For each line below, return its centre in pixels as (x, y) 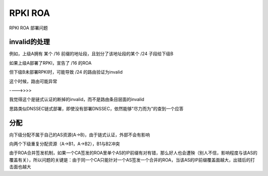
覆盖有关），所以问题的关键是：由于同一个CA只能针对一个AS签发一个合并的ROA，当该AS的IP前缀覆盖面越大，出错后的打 (132, 160)
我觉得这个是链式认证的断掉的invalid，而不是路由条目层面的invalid (77, 99)
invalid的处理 (30, 42)
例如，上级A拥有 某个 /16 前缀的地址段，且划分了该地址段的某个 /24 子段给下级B (91, 54)
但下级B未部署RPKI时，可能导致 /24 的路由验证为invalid (66, 72)
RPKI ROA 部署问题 (29, 28)
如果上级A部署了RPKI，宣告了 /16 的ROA (50, 63)
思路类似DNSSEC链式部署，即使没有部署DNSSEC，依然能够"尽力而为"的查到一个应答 (96, 108)
